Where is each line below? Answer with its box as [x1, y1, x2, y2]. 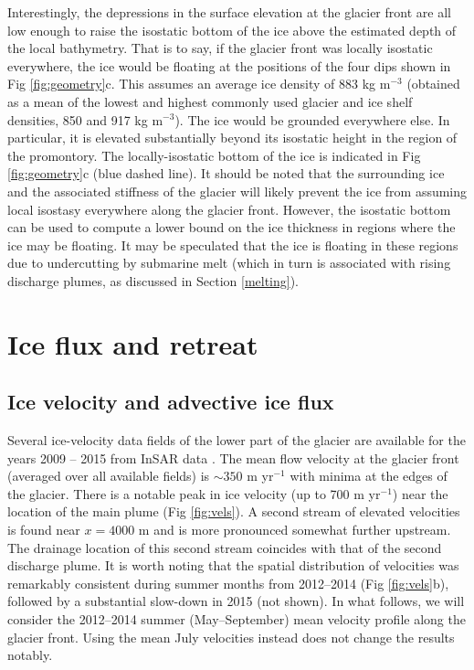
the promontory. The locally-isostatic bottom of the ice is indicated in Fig [7, 145, 421, 165]
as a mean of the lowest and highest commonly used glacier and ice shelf [7, 91, 413, 111]
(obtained [406, 74, 460, 93]
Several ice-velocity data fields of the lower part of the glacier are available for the [7, 431, 466, 450]
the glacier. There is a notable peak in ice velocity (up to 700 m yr [7, 484, 381, 503]
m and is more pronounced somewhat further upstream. [138, 520, 451, 539]
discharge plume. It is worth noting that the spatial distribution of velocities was [7, 556, 459, 575]
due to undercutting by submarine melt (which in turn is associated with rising [7, 253, 451, 272]
